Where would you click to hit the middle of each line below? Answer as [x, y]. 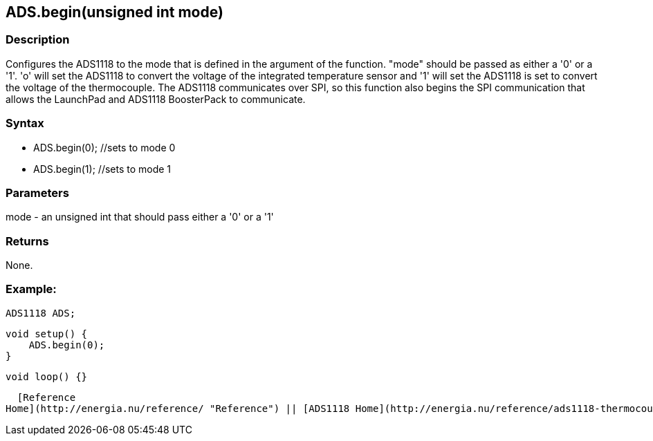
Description [38, 40]
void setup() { [47, 334]
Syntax [25, 123]
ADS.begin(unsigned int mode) [114, 12]
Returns [27, 241]
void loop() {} [47, 376]
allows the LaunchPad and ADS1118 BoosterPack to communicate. [156, 99]
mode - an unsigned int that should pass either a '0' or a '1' [140, 217]
